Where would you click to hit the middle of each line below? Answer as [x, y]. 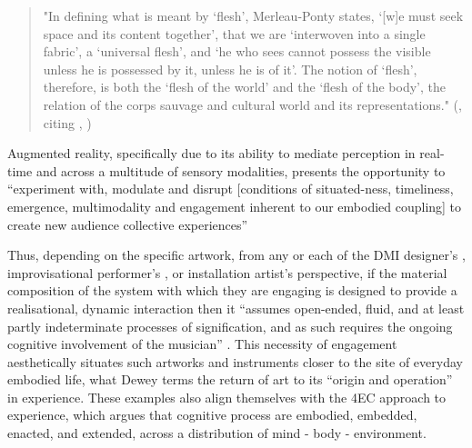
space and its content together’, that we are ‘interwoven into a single [234, 33]
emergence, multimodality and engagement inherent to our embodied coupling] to [235, 206]
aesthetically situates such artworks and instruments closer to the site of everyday [235, 361]
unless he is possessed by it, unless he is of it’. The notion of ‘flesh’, [230, 69]
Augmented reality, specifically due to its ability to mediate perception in [211, 153]
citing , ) [67, 122]
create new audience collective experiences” [128, 224]
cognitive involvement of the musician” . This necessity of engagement [202, 344]
